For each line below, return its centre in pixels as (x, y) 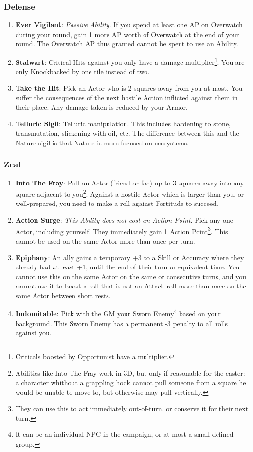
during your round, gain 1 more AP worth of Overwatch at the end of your (127, 34)
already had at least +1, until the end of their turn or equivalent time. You (127, 267)
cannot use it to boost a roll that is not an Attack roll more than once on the (131, 286)
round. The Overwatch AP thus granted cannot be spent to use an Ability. (127, 44)
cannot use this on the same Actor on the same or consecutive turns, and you (131, 276)
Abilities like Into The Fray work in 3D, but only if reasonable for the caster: (130, 373)
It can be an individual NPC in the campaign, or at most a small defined (124, 434)
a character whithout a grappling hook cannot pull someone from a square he (131, 382)
